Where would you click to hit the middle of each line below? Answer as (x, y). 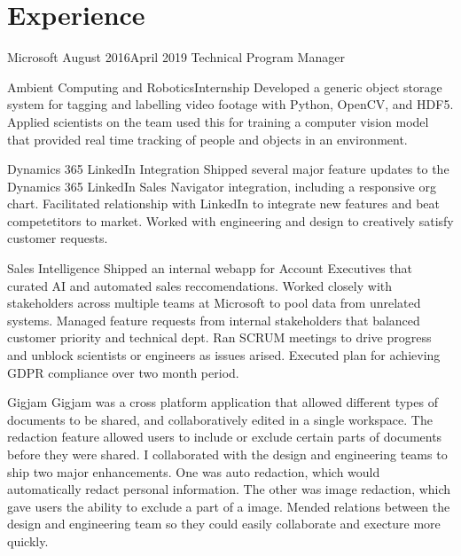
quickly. (28, 540)
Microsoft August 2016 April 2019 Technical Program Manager (176, 57)
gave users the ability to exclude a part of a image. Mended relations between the (229, 506)
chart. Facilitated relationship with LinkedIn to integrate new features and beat (224, 204)
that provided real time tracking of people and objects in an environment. (207, 139)
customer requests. (58, 238)
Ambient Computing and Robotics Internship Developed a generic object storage (225, 86)
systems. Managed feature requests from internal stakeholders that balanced (214, 320)
